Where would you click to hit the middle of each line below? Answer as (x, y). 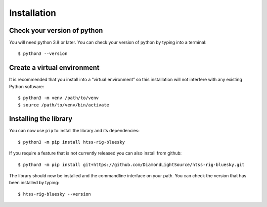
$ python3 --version (43, 54)
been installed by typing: (34, 183)
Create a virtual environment (54, 68)
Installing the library (41, 119)
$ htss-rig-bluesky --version (55, 194)
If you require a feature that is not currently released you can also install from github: (95, 153)
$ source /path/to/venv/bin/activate (64, 105)
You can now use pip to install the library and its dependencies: (74, 131)
